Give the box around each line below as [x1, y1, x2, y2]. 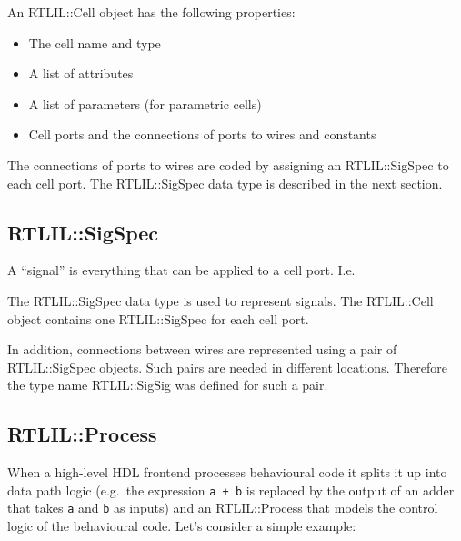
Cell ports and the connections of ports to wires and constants [28, 125, 376, 144]
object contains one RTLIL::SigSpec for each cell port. [7, 309, 309, 328]
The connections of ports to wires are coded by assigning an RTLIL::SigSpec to [7, 155, 449, 174]
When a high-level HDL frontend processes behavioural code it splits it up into [7, 463, 447, 482]
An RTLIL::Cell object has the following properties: [7, 3, 296, 21]
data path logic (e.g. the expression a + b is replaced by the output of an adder [7, 480, 455, 499]
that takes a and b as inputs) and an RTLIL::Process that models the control [7, 498, 438, 517]
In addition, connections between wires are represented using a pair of [7, 340, 397, 359]
